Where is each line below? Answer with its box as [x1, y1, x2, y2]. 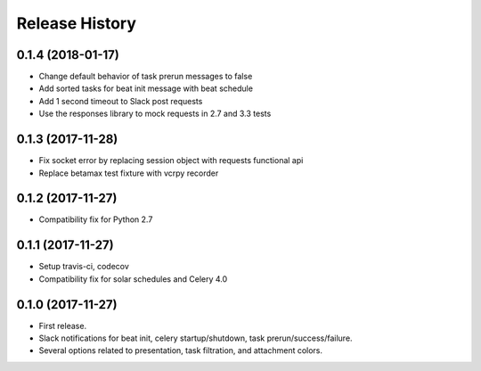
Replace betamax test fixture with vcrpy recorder [38, 168, 219, 178]
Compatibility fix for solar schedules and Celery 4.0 [38, 273, 228, 284]
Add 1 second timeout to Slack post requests [38, 95, 203, 106]
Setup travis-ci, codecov [38, 261, 129, 272]
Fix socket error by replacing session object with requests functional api [38, 155, 304, 166]
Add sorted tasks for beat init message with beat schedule [38, 83, 254, 94]
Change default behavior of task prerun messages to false [38, 71, 253, 82]
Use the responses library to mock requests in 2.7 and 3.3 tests [38, 108, 272, 120]
